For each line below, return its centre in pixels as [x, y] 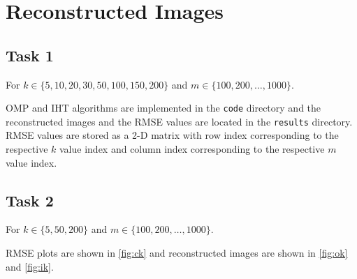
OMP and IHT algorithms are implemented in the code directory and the [163, 108]
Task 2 [30, 200]
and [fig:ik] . [30, 266]
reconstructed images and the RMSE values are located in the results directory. [179, 121]
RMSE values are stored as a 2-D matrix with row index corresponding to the [172, 135]
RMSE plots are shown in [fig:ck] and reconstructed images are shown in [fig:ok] [177, 253]
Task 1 [30, 55]
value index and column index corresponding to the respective [192, 149]
